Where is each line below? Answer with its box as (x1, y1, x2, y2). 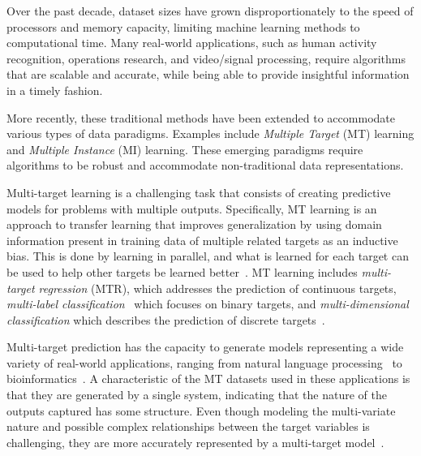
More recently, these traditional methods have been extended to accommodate (6, 109, 395, 126)
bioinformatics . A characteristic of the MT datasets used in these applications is (6, 370, 410, 387)
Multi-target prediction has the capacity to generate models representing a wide (6, 338, 404, 355)
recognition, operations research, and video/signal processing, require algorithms (6, 49, 406, 67)
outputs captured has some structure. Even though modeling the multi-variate (6, 402, 396, 419)
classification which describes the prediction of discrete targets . (6, 311, 325, 328)
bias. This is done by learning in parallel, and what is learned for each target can (6, 247, 409, 265)
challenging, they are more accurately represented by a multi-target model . (6, 433, 384, 450)
